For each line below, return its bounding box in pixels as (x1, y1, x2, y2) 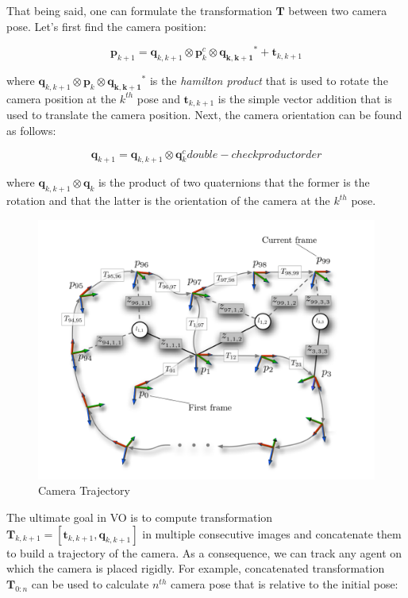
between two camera (288, 2, 387, 18)
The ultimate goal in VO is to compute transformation (6, 509, 273, 526)
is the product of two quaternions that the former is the (98, 174, 370, 191)
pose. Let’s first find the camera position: (6, 17, 206, 34)
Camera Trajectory (38, 482, 131, 499)
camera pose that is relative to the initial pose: (171, 575, 398, 592)
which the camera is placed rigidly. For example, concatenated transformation (6, 560, 385, 577)
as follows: (6, 122, 56, 138)
